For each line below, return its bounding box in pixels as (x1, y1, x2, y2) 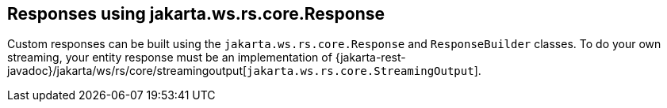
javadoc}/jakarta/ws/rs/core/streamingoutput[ (7, 64, 247, 78)
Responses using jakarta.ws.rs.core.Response (7, 4, 385, 24)
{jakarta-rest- (335, 50, 406, 65)
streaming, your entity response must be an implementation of (7, 50, 332, 65)
